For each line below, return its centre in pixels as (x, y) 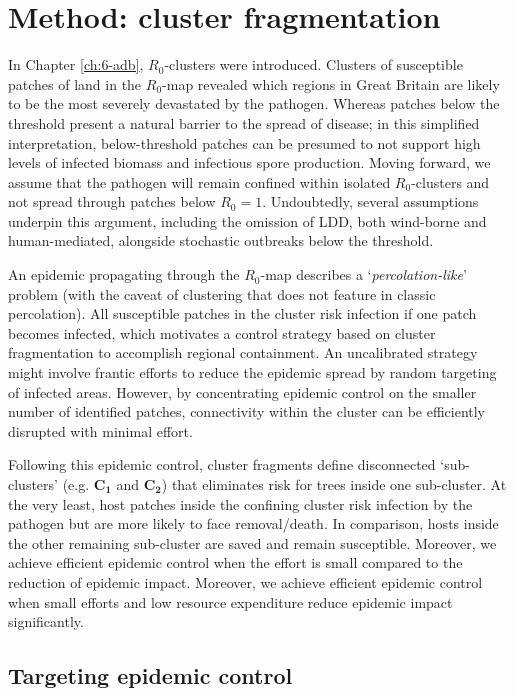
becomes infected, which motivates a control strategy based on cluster (222, 332)
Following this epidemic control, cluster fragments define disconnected (222, 464)
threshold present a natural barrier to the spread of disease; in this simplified (244, 122)
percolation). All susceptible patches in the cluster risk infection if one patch (242, 313)
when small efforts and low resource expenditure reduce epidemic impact (230, 601)
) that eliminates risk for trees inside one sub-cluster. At (334, 484)
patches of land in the (75, 83)
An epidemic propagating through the (124, 274)
